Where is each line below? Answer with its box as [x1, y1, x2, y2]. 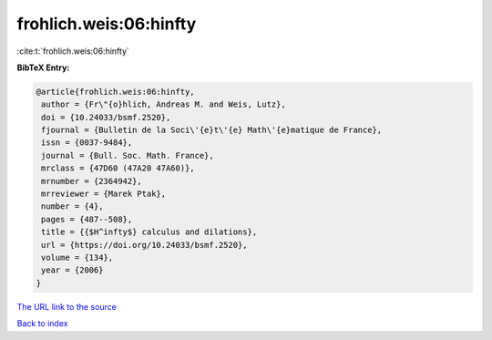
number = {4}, [41, 201, 104, 211]
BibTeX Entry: [16, 62, 70, 73]
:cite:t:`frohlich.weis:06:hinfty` [16, 46, 129, 57]
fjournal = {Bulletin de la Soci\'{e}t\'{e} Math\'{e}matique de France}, [41, 125, 383, 136]
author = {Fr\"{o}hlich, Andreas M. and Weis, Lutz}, [41, 99, 286, 109]
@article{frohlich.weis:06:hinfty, [36, 87, 195, 97]
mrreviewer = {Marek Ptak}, [41, 189, 167, 200]
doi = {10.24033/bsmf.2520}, [41, 112, 171, 122]
